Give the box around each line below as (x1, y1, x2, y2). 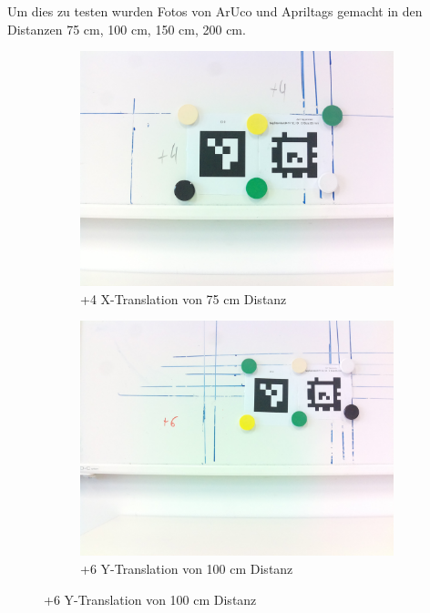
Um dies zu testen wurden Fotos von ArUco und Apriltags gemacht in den (7, 2, 423, 20)
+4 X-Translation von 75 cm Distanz (80, 289, 287, 308)
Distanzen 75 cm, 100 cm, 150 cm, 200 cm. (7, 19, 246, 38)
